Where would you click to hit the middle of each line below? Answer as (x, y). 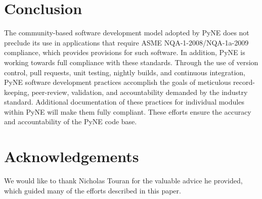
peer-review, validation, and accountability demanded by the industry (140, 92)
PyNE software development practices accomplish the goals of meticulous (118, 82)
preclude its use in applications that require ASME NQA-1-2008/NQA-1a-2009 (126, 42)
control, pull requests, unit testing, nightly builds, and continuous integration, (125, 72)
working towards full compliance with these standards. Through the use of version (131, 62)
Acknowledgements (72, 156)
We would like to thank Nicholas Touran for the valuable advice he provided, (123, 181)
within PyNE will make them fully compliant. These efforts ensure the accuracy (128, 111)
